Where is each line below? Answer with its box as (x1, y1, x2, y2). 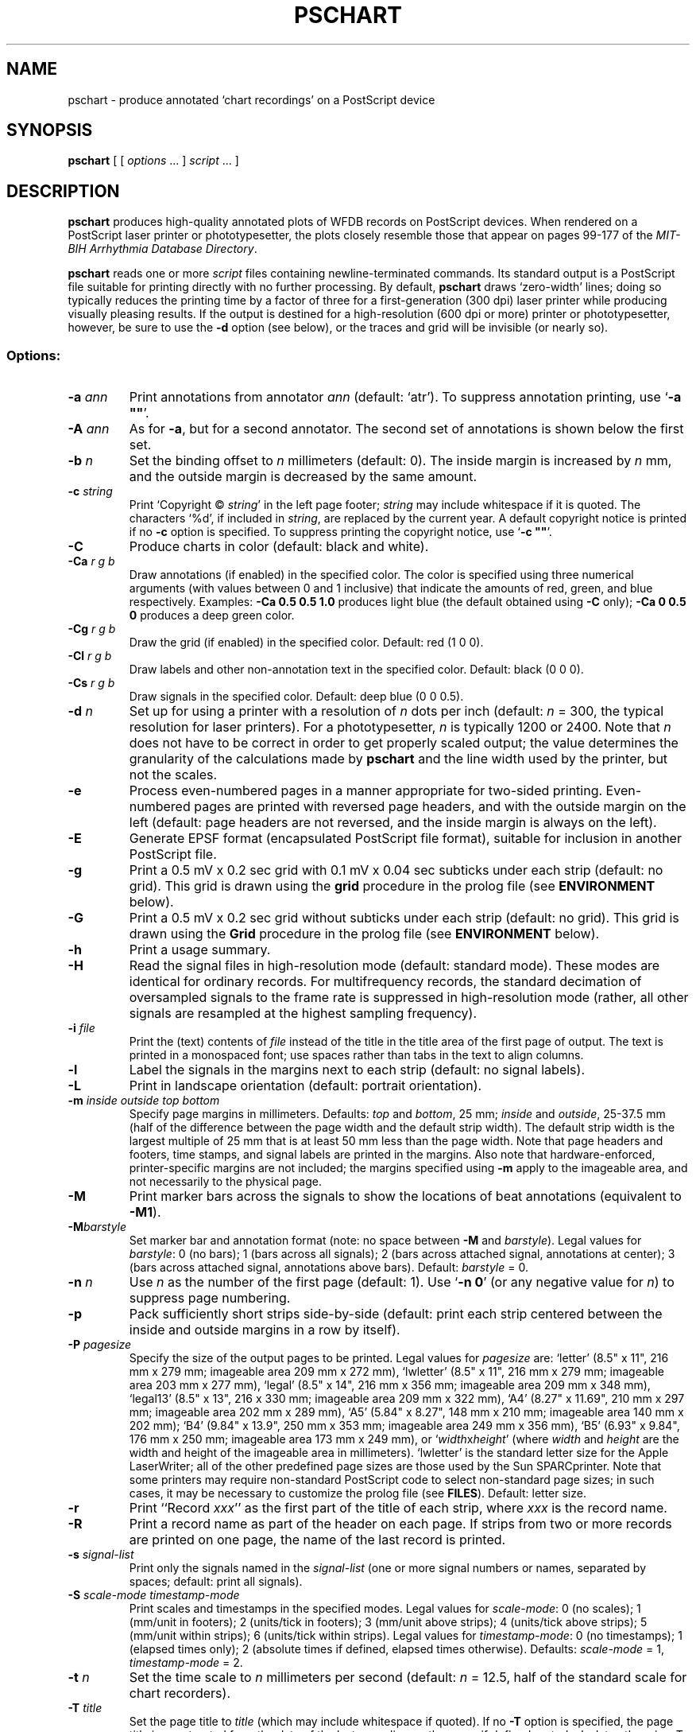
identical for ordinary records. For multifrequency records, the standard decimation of (129, 973, 642, 990)
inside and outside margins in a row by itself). (129, 1322, 400, 1338)
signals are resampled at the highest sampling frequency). (129, 1005, 477, 1022)
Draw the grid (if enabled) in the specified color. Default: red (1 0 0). (129, 635, 484, 650)
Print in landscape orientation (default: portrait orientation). (129, 1078, 482, 1094)
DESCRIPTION (6, 181, 120, 201)
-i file (68, 1021, 95, 1035)
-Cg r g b (68, 622, 116, 636)
